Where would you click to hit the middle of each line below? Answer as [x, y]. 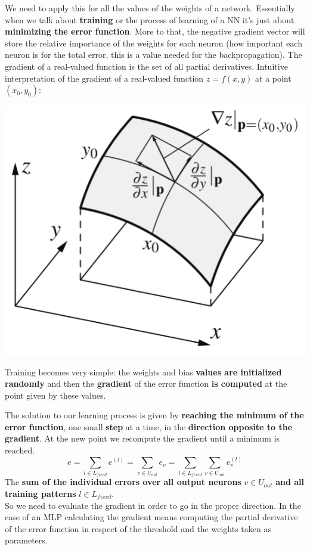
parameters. [26, 540]
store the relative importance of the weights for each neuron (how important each [154, 43]
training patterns [41, 494]
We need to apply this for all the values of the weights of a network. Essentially [150, 8]
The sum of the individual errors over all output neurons [123, 482]
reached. [20, 450]
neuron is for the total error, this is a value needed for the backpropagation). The [154, 55]
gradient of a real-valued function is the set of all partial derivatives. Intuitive [146, 66]
